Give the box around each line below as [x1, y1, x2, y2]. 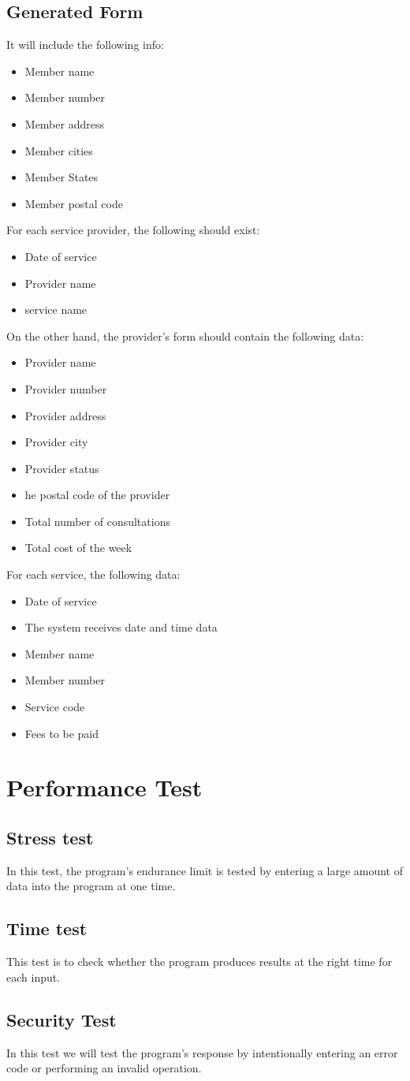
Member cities [24, 142, 93, 158]
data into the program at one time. [6, 878, 176, 894]
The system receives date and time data [24, 619, 218, 636]
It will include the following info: [6, 36, 164, 53]
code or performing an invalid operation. [6, 1060, 202, 1076]
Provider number [24, 380, 107, 397]
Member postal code [24, 195, 123, 211]
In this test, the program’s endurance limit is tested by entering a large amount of [6, 862, 404, 878]
